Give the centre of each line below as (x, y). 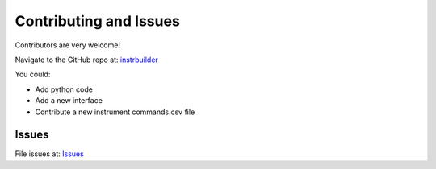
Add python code (64, 89)
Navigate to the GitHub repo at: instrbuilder (87, 60)
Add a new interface (69, 101)
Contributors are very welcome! (68, 45)
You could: (33, 74)
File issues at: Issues (49, 154)
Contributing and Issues (98, 21)
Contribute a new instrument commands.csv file (115, 112)
